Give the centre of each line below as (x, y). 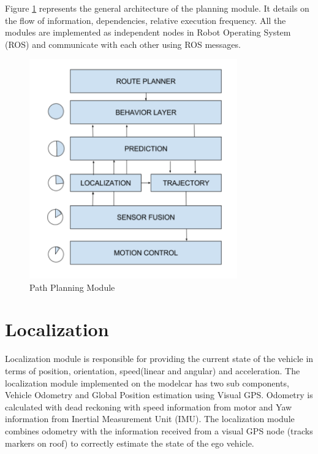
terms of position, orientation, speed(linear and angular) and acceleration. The (153, 370)
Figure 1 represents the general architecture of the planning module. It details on (157, 8)
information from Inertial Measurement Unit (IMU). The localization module (150, 419)
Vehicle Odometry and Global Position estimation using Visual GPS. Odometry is (159, 395)
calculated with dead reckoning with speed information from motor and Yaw (149, 406)
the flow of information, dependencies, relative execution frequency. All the (146, 20)
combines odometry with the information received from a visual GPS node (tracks (159, 430)
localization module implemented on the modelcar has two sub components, (147, 383)
